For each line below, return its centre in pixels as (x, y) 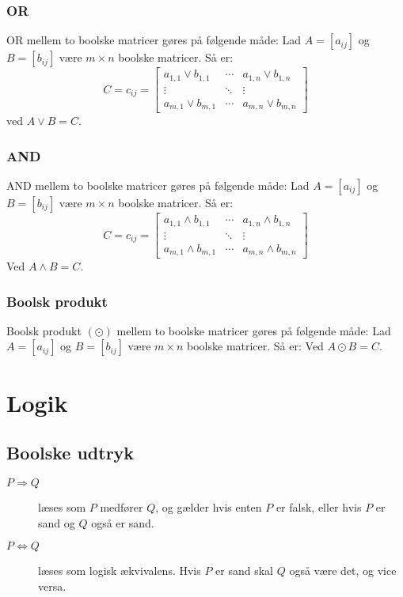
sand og (57, 522)
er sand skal (244, 571)
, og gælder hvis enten (209, 507)
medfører (122, 507)
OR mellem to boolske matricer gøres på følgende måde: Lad (154, 40)
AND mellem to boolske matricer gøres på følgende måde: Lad (158, 185)
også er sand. (123, 522)
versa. (52, 586)
